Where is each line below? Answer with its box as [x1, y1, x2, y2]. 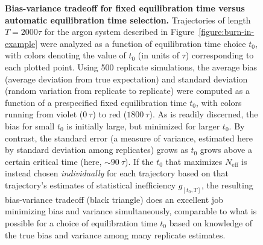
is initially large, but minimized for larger [66, 119, 220, 132]
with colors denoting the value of [5, 49, 126, 61]
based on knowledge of [169, 216, 253, 229]
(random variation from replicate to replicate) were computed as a [5, 84, 250, 97]
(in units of [138, 49, 180, 61]
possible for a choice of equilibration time [5, 216, 157, 229]
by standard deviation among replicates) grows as [5, 143, 188, 156]
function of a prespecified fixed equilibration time [5, 96, 187, 108]
